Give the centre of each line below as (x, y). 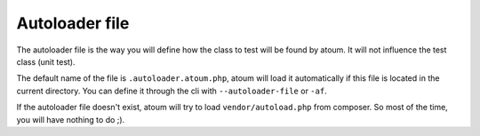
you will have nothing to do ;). (71, 119)
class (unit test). (46, 61)
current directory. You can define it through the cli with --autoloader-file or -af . (172, 91)
